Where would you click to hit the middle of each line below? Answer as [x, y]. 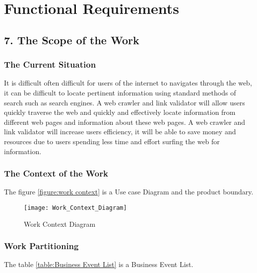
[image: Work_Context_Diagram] [75, 208]
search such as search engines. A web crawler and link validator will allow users [125, 102]
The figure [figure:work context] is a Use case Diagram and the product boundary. [129, 192]
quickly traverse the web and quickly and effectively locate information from [120, 112]
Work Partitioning [41, 246]
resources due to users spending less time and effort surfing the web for [112, 141]
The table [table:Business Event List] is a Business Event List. [99, 264]
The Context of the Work [56, 173]
